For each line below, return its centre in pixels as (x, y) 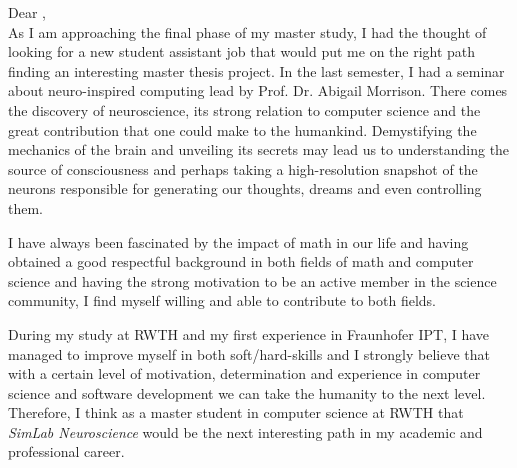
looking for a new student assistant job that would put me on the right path (242, 51)
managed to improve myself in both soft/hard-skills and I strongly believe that (249, 353)
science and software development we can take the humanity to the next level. (247, 392)
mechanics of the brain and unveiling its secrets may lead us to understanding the (259, 149)
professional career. (66, 451)
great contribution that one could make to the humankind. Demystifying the (242, 129)
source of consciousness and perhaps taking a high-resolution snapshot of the (243, 168)
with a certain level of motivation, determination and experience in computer (244, 373)
